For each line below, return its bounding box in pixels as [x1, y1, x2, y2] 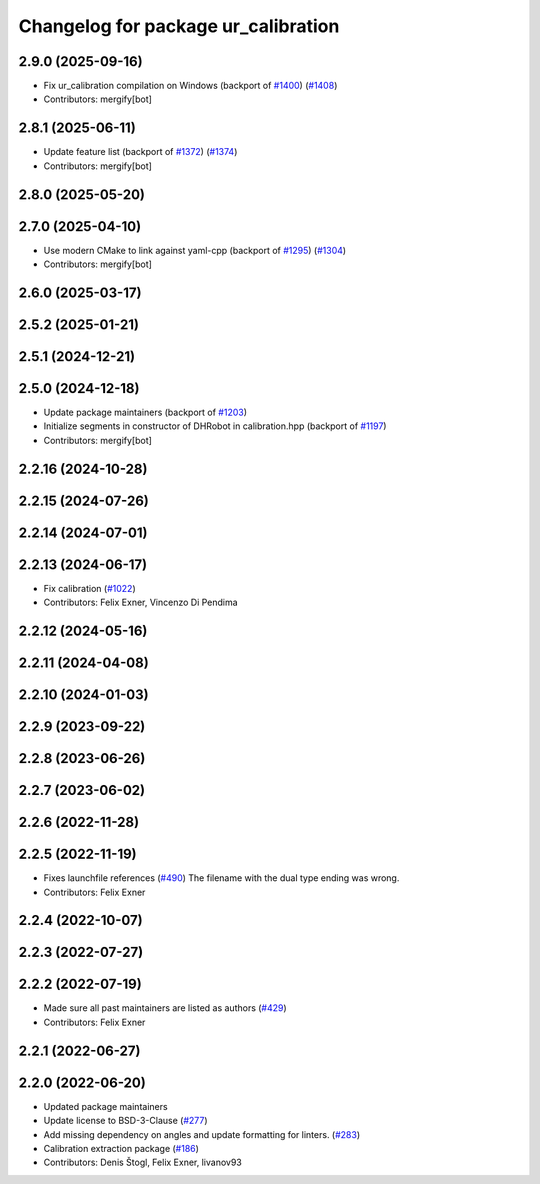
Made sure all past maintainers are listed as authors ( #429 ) [43, 1002, 287, 1014]
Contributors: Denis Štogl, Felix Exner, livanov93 [43, 1156, 242, 1169]
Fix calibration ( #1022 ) [43, 582, 136, 594]
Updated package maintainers [43, 1100, 169, 1112]
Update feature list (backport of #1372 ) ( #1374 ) [43, 146, 238, 158]
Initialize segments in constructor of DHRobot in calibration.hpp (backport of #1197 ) [43, 420, 387, 432]
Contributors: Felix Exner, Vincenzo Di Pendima [43, 596, 239, 609]
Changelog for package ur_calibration [18, 15, 340, 37]
